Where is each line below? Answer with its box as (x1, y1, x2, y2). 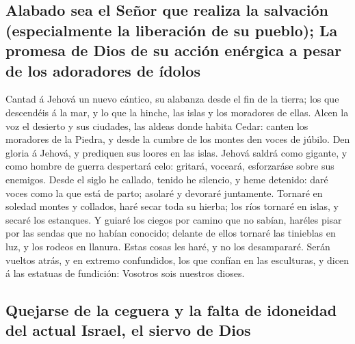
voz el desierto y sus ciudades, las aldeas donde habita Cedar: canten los (5, 118, 308, 133)
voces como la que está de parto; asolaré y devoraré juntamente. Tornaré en (5, 185, 323, 200)
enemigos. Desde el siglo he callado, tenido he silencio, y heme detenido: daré (5, 172, 328, 186)
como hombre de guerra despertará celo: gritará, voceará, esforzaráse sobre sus (5, 159, 334, 173)
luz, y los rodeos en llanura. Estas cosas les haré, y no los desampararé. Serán (5, 239, 330, 253)
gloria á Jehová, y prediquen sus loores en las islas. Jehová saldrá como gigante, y (5, 145, 347, 159)
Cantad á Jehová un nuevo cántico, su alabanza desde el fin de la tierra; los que (5, 92, 339, 106)
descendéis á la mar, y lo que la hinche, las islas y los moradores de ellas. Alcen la (5, 105, 349, 119)
